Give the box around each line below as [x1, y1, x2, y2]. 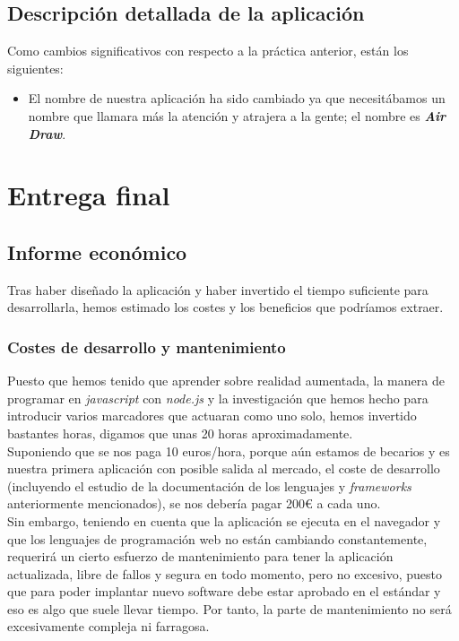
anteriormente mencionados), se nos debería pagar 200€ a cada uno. [7, 494, 381, 513]
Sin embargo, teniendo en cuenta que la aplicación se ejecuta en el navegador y [7, 511, 441, 530]
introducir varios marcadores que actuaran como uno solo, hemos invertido [7, 406, 417, 425]
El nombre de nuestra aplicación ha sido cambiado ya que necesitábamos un [28, 89, 446, 108]
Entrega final [7, 177, 170, 213]
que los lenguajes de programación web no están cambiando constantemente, [7, 529, 428, 548]
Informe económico [7, 238, 187, 265]
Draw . [28, 124, 66, 143]
